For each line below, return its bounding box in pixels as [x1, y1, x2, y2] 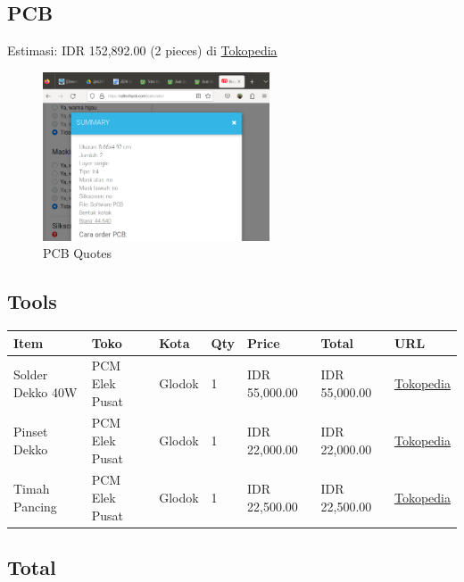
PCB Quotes [43, 244, 112, 262]
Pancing [13, 496, 57, 515]
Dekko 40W [13, 382, 78, 401]
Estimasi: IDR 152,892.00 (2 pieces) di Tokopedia [7, 41, 278, 60]
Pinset [13, 422, 48, 441]
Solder [13, 365, 48, 384]
